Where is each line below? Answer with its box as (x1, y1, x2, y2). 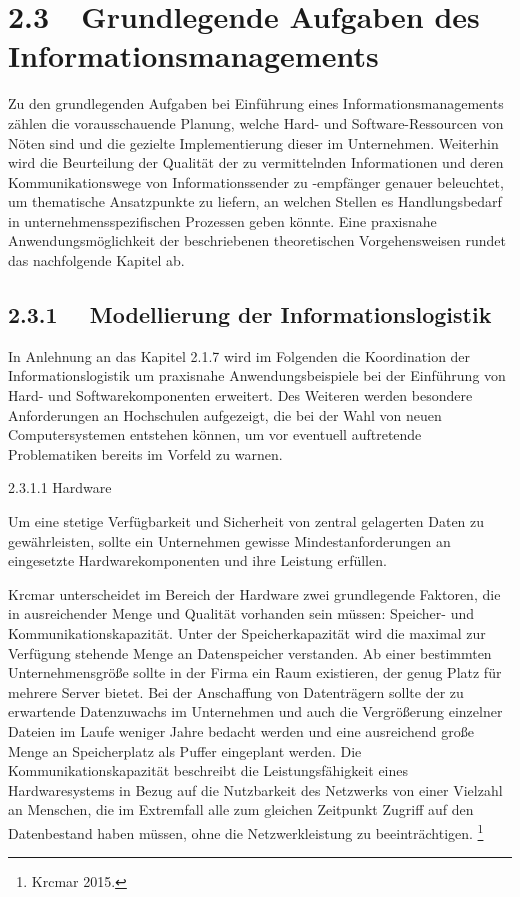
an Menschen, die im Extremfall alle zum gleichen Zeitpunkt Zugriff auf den (8, 799, 474, 820)
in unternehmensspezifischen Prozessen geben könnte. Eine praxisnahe (8, 210, 437, 231)
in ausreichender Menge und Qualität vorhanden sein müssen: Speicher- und (8, 603, 475, 624)
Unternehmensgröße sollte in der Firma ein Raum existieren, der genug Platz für (8, 662, 502, 683)
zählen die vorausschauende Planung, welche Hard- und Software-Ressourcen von (8, 112, 504, 133)
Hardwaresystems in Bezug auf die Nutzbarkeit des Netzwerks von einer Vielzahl (8, 779, 503, 800)
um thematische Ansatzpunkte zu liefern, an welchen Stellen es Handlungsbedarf (8, 191, 502, 212)
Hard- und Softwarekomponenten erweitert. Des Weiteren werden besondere (8, 385, 473, 406)
